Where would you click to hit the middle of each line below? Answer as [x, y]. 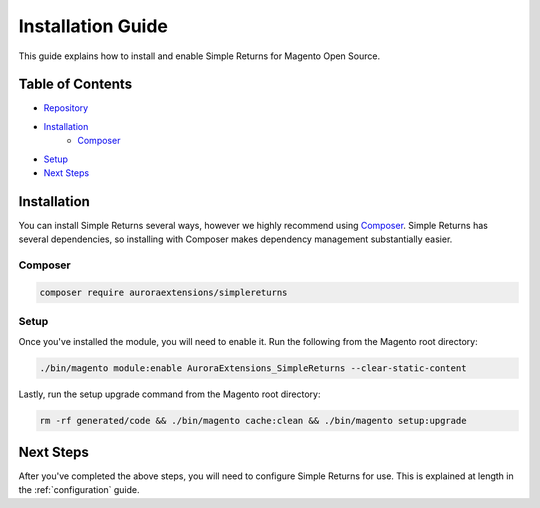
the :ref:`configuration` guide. [79, 490]
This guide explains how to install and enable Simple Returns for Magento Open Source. [199, 56]
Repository [66, 108]
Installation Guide [93, 26]
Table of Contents [75, 84]
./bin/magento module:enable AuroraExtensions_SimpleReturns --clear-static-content [253, 368]
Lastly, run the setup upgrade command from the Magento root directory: [169, 394]
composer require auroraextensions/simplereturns [163, 292]
